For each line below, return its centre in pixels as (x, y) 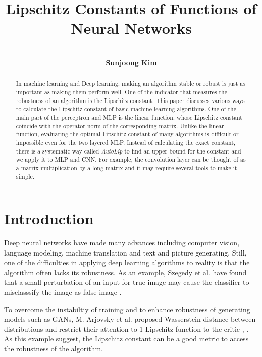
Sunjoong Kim (131, 62)
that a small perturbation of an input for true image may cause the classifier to (127, 282)
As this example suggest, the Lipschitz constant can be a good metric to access (126, 339)
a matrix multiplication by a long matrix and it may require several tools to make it (126, 167)
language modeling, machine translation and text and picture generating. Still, (125, 252)
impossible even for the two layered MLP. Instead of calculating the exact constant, (126, 142)
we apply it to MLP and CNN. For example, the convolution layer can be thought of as (131, 159)
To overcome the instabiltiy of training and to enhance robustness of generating (127, 309)
